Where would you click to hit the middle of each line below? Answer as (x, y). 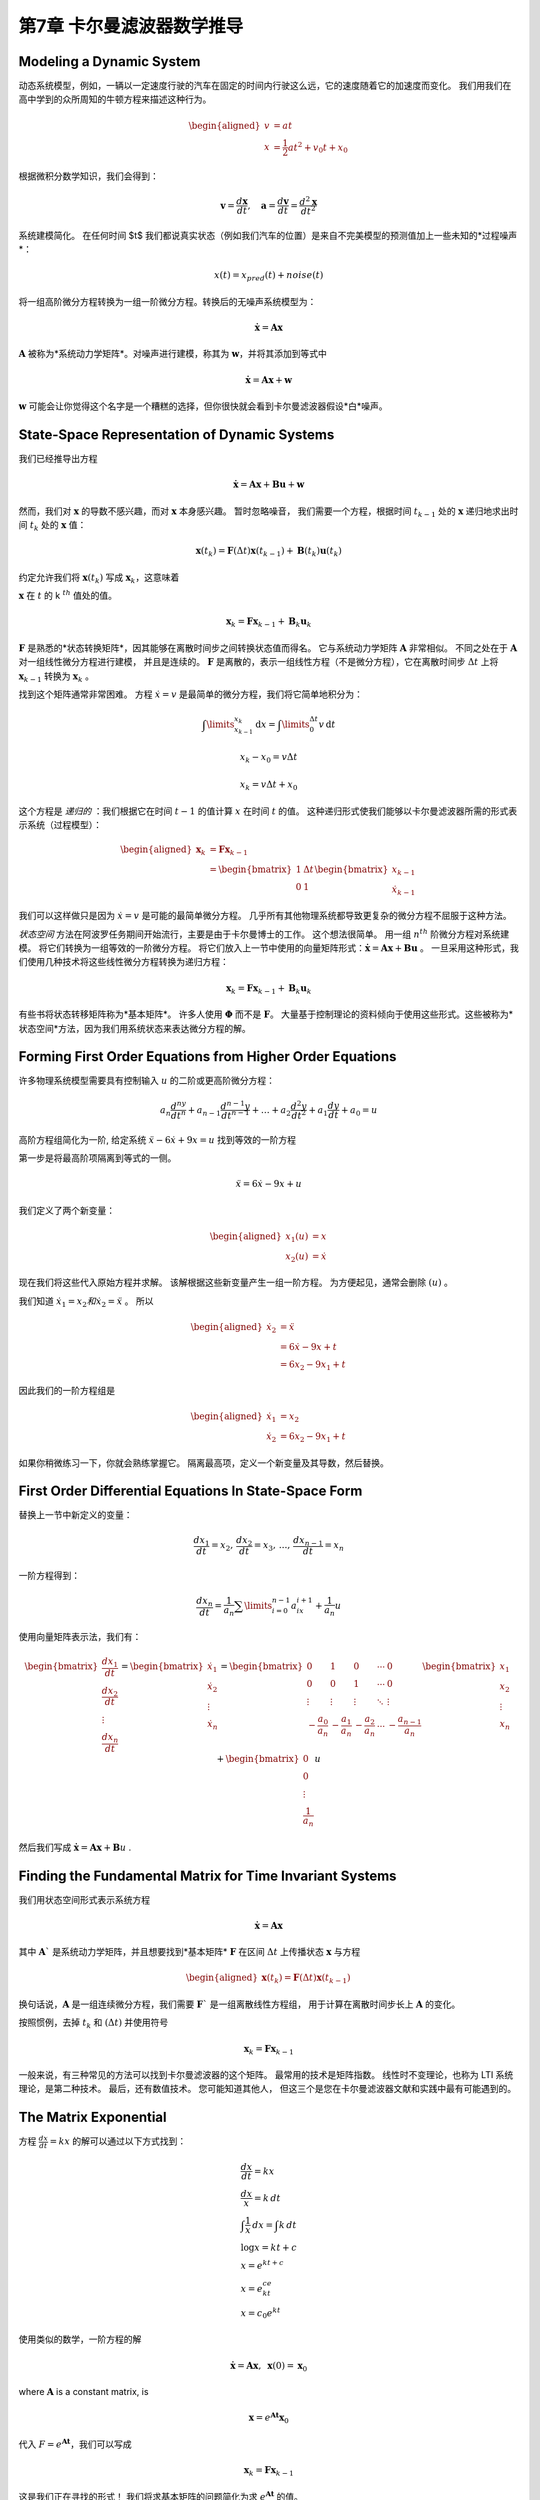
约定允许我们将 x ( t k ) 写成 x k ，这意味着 (99, 578)
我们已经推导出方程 (58, 458)
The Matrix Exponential (92, 2117)
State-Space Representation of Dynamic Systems (176, 434)
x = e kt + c (262, 2264)
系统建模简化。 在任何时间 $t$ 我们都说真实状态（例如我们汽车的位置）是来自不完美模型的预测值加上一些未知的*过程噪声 (268, 235)
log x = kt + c (268, 2247)
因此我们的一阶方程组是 (66, 1391)
